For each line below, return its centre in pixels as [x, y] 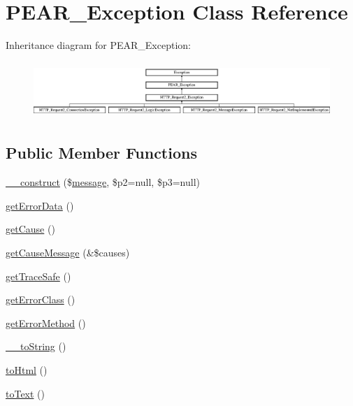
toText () [26, 393]
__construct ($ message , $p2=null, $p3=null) [103, 182]
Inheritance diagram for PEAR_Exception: [98, 45]
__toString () [36, 346]
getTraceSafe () [38, 276]
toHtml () [27, 369]
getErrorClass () [41, 299]
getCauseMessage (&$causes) [68, 253]
